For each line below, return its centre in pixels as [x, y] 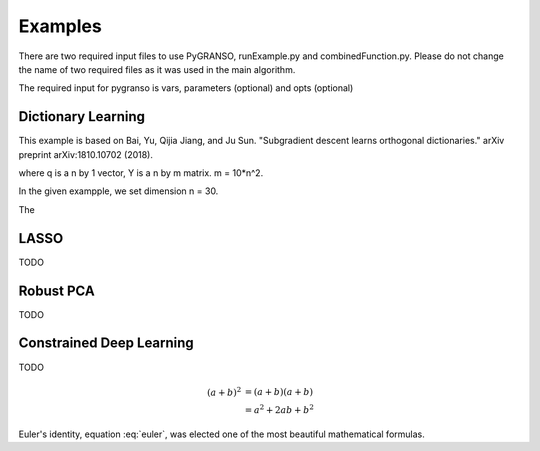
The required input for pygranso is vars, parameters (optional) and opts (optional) [186, 88]
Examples [60, 26]
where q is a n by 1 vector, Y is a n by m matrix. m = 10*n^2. [141, 173]
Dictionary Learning [81, 116]
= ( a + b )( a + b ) [279, 392]
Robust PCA [56, 290]
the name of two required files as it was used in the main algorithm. [157, 69]
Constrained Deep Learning [106, 343]
